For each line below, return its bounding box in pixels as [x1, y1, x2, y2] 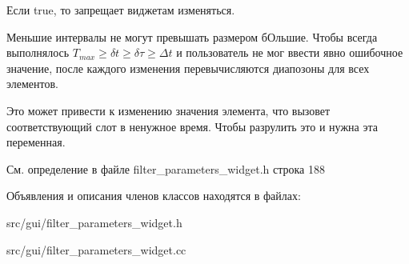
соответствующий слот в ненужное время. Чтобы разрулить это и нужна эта [6, 118, 378, 134]
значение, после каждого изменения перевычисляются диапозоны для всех [6, 59, 370, 76]
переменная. [6, 134, 66, 150]
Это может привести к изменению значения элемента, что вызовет [6, 102, 331, 118]
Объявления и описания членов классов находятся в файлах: [6, 187, 301, 204]
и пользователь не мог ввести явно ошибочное [176, 44, 403, 61]
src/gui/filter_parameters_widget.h [6, 214, 182, 230]
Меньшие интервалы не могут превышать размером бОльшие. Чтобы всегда [6, 28, 378, 45]
